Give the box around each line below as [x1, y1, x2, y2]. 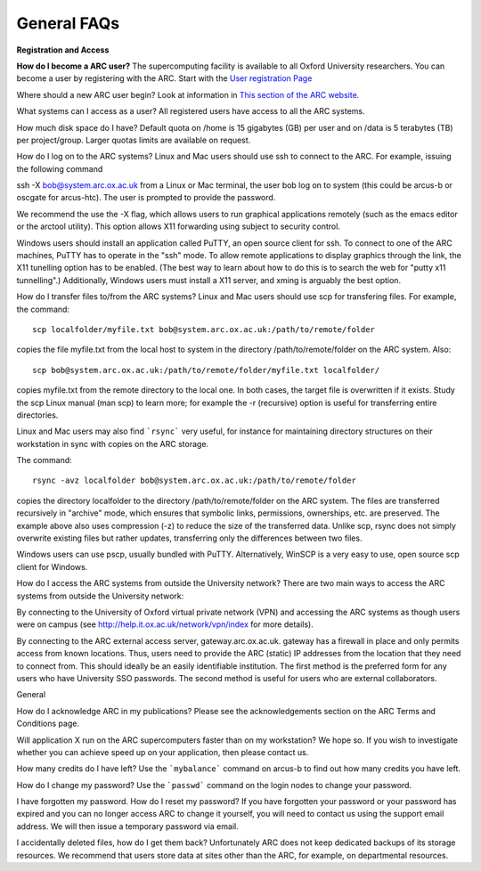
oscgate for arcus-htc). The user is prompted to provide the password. [16, 192, 276, 203]
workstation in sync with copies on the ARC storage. [16, 438, 209, 449]
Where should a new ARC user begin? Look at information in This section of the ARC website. [16, 89, 360, 100]
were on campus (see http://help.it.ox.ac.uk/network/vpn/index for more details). [16, 619, 314, 630]
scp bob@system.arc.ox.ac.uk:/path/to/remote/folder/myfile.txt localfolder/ [32, 365, 380, 375]
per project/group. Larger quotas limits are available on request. [16, 134, 251, 145]
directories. [16, 410, 59, 420]
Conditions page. [16, 718, 80, 729]
